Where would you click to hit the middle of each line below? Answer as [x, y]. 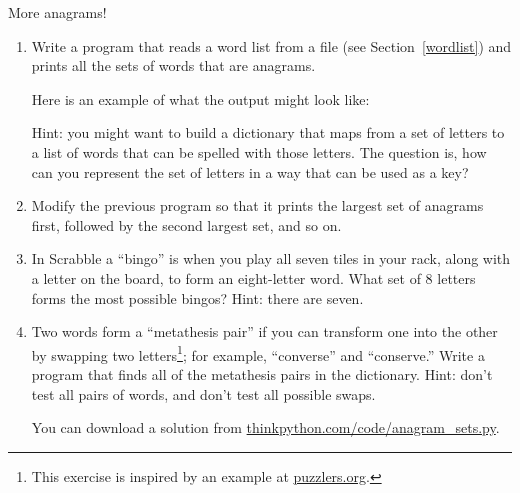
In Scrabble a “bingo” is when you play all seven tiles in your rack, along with [271, 258]
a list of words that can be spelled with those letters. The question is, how [259, 151]
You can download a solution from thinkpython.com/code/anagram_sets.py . [265, 427]
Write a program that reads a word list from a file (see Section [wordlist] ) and [271, 45]
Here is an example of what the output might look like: [200, 98]
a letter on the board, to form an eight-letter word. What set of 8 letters [253, 277]
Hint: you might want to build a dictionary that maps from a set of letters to [268, 132]
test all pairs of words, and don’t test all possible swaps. [203, 393]
